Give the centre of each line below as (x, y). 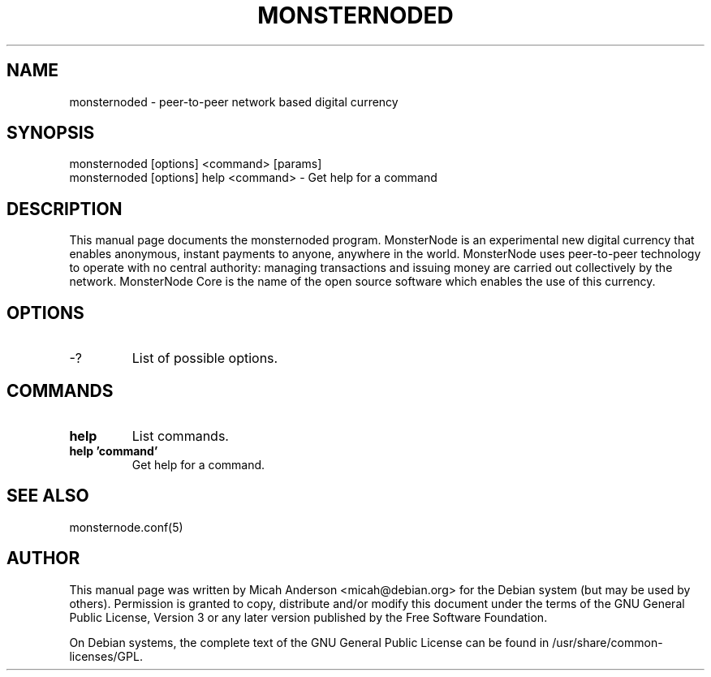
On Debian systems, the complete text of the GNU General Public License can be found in (309, 642)
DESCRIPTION (65, 209)
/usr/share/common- (608, 642)
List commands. (180, 436)
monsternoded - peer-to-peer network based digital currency (234, 101)
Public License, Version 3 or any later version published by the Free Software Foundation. (308, 617)
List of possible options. (205, 358)
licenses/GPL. (106, 656)
